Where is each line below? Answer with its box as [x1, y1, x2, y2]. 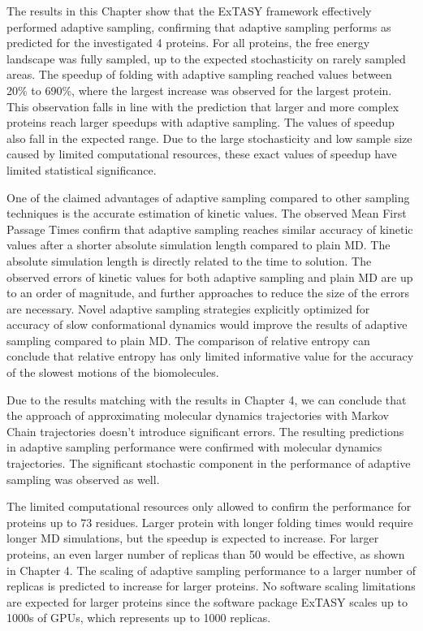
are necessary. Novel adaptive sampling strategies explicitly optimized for [6, 300, 370, 317]
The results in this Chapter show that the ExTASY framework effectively [6, 2, 372, 19]
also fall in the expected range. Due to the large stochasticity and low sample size [6, 129, 412, 146]
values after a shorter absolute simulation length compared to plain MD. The [6, 236, 391, 253]
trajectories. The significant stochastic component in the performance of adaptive [6, 455, 411, 472]
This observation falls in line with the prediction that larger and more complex [6, 97, 399, 115]
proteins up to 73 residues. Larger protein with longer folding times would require [6, 513, 413, 530]
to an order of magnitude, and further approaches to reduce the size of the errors [6, 284, 410, 301]
